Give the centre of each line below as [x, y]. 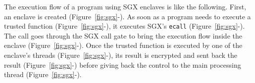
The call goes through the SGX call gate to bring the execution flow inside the [123, 35]
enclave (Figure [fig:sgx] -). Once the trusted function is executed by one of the [123, 45]
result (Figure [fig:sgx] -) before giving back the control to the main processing [123, 64]
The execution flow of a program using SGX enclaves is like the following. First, [125, 6]
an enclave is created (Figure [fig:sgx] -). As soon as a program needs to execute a [127, 16]
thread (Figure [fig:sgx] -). [43, 74]
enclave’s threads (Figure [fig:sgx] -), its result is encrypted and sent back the [121, 55]
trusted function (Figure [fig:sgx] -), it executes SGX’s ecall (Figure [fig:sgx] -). [125, 26]
